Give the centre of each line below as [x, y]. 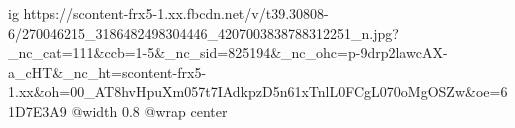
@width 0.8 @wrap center [149, 110]
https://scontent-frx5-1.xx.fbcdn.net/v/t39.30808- [176, 13]
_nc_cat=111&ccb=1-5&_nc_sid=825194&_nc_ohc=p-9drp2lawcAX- [228, 52]
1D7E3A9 [37, 110]
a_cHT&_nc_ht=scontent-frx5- [107, 71]
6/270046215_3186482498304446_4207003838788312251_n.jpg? [203, 32]
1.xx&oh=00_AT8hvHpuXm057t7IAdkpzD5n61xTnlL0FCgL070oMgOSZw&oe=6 [258, 91]
